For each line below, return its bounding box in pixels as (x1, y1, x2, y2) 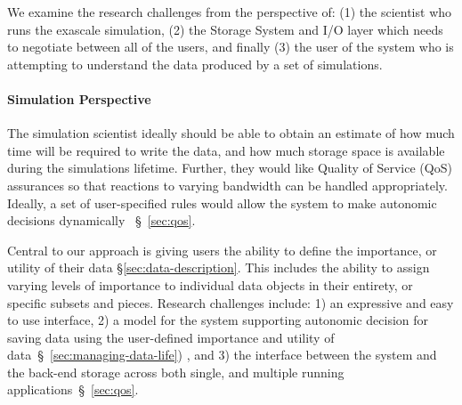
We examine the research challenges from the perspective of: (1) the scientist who (7, 3, 452, 20)
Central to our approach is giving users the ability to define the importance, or (7, 240, 437, 259)
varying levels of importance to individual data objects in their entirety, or (7, 275, 413, 294)
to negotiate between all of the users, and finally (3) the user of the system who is (7, 37, 454, 56)
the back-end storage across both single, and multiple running (7, 362, 344, 381)
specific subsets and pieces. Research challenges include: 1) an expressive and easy (7, 293, 454, 312)
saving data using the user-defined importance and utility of (7, 328, 335, 346)
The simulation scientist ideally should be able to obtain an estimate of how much (7, 124, 455, 142)
